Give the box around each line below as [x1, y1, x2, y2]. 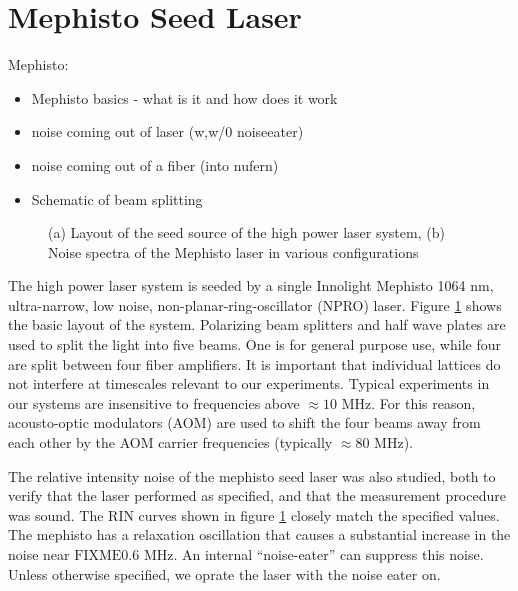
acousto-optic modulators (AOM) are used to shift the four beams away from [8, 412, 481, 433]
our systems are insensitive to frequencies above [8, 392, 300, 413]
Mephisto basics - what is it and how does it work [31, 87, 338, 108]
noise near [8, 544, 70, 564]
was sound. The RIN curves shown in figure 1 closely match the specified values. [8, 504, 500, 525]
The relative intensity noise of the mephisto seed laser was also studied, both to [8, 465, 496, 486]
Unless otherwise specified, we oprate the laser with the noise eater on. [8, 563, 441, 584]
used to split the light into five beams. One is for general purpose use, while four [8, 334, 501, 355]
